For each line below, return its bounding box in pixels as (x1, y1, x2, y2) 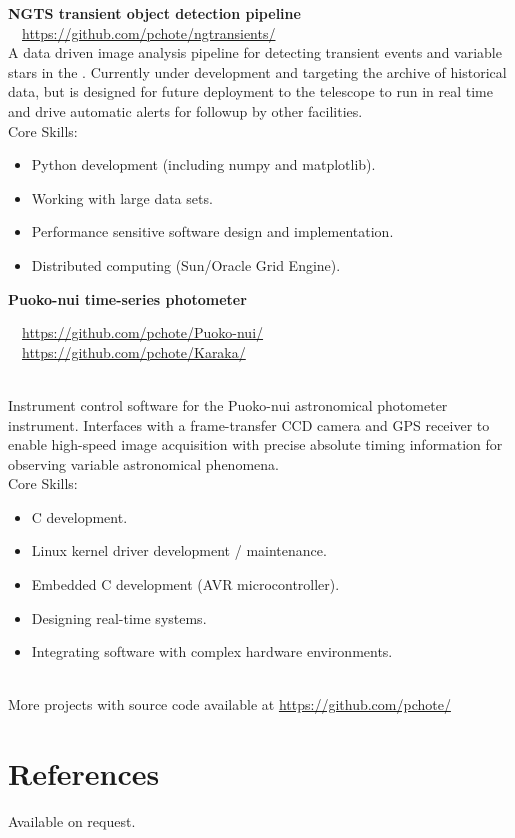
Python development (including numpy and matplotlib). (31, 154, 376, 175)
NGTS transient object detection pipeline (8, 3, 301, 23)
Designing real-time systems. (31, 607, 207, 628)
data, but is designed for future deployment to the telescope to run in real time (8, 81, 493, 102)
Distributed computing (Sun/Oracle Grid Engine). (31, 254, 341, 275)
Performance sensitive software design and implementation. (31, 221, 394, 242)
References (8, 753, 160, 794)
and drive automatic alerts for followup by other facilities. (8, 100, 363, 121)
